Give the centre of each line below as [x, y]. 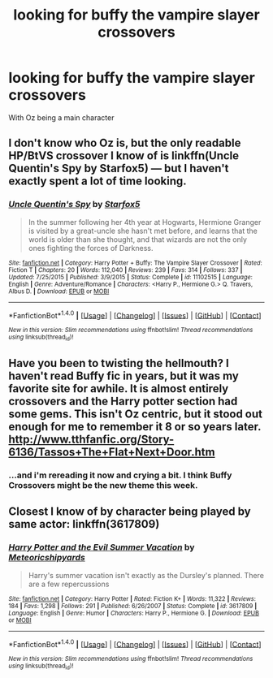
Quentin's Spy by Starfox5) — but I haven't [119, 168]
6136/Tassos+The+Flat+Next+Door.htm [112, 452]
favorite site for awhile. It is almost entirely [119, 389]
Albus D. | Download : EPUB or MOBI [59, 291]
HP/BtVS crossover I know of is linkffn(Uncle [124, 156]
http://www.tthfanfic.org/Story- [91, 439]
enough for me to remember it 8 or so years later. [135, 427]
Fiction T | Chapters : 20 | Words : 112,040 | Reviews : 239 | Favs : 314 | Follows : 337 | [126, 270]
